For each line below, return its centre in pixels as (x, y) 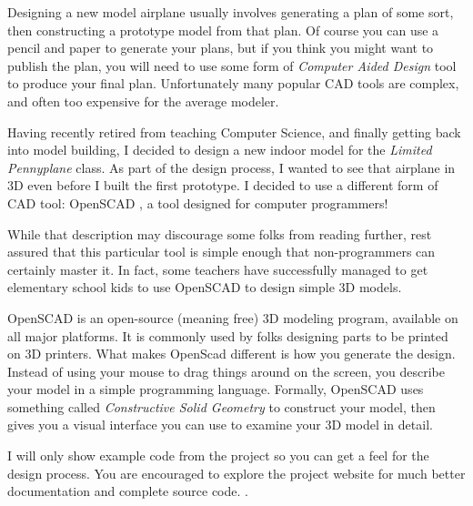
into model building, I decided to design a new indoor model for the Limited (220, 150)
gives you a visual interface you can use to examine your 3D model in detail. (220, 425)
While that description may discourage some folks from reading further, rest (220, 233)
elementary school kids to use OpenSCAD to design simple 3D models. (205, 287)
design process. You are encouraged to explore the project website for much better (236, 473)
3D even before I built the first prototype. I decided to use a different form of (223, 185)
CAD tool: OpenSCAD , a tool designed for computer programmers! (198, 202)
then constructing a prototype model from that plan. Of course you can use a (223, 30)
